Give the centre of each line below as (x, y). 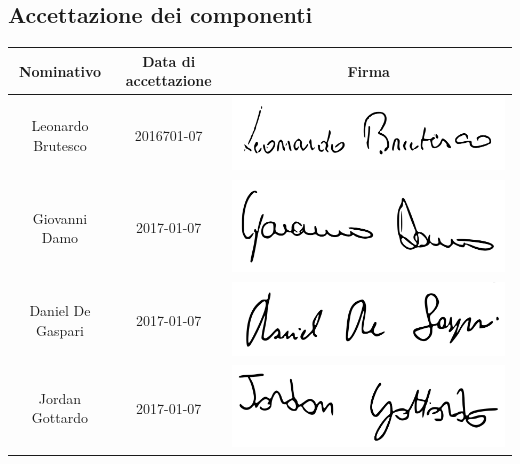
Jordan (60, 397)
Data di (169, 60)
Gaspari (60, 330)
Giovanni (60, 217)
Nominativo (59, 70)
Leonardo (60, 125)
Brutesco (60, 144)
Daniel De (60, 310)
